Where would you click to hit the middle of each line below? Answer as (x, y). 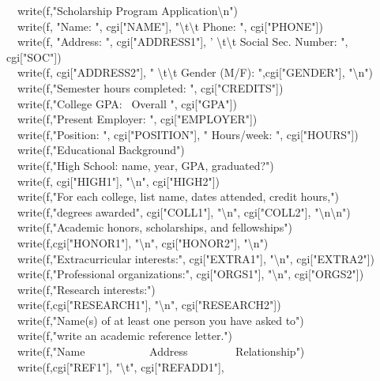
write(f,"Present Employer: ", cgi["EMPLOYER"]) (137, 119)
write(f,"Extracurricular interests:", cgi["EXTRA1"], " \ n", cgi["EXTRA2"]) (196, 258)
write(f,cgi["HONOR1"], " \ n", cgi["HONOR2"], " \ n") (143, 242)
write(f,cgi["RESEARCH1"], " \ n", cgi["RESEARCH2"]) (149, 305)
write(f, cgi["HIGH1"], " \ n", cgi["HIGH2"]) (119, 181)
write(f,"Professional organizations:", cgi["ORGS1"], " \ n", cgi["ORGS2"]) (190, 274)
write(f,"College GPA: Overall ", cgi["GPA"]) (127, 103)
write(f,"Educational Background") (101, 150)
